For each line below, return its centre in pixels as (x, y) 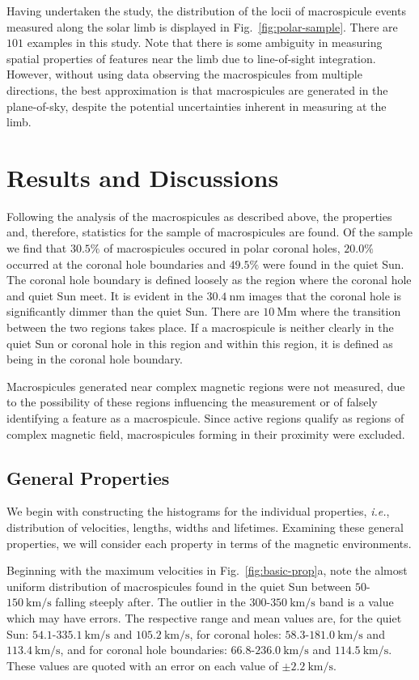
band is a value (356, 602)
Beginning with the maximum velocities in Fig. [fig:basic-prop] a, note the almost (207, 570)
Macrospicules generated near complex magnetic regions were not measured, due (206, 386)
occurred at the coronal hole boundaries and (116, 263)
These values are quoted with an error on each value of (142, 665)
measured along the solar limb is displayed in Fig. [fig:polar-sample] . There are (202, 26)
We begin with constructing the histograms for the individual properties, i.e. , (198, 511)
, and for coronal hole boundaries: (144, 650)
